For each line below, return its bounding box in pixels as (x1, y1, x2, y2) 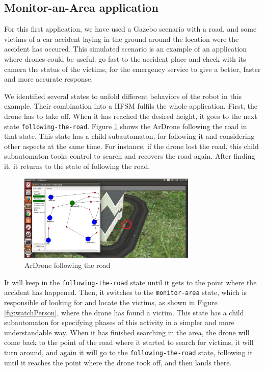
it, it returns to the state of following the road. (4, 160, 150, 171)
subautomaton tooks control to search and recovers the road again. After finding (4, 151, 255, 161)
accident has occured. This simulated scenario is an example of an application (4, 43, 247, 54)
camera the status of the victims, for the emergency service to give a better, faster (4, 63, 261, 74)
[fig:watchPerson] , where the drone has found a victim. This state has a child (4, 307, 244, 317)
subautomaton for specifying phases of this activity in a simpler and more (4, 317, 234, 328)
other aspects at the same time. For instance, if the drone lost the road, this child (4, 140, 259, 151)
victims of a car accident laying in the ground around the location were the (4, 33, 239, 44)
